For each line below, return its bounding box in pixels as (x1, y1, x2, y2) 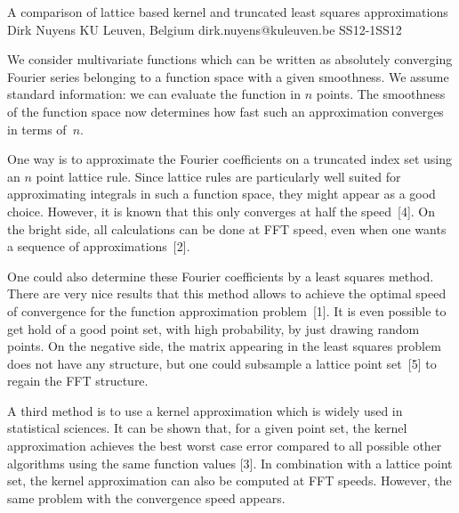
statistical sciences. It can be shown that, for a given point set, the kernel (7, 419, 407, 437)
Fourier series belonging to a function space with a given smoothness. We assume (7, 67, 449, 85)
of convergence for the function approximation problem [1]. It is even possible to (7, 301, 447, 320)
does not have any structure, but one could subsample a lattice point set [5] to (7, 354, 437, 372)
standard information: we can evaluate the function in (7, 85, 301, 103)
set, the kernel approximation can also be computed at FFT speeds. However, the (7, 471, 452, 490)
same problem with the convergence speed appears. (7, 488, 286, 507)
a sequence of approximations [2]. (7, 237, 190, 256)
